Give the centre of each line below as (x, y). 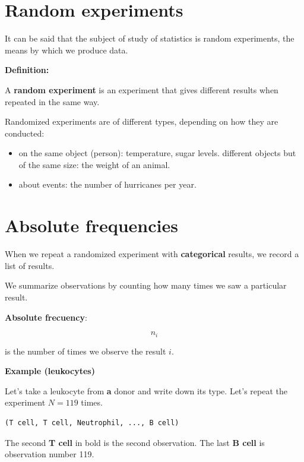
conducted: (25, 133)
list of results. (30, 265)
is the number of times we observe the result (85, 351)
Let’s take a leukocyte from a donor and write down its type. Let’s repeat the (146, 390)
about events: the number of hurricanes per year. (107, 184)
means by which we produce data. (66, 50)
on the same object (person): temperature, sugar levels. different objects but (157, 153)
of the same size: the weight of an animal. (94, 164)
